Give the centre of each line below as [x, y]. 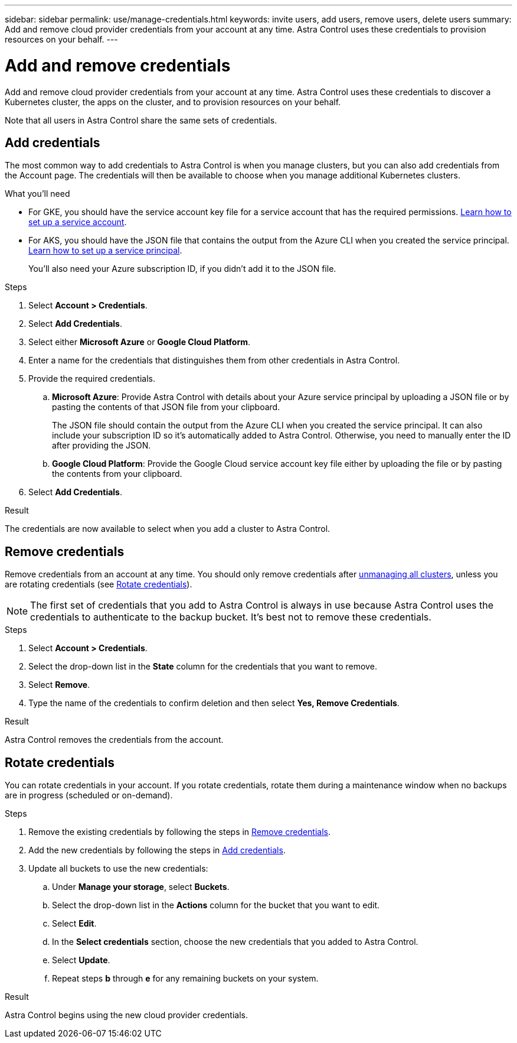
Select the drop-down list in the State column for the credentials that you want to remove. [203, 667]
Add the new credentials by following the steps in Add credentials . [157, 850]
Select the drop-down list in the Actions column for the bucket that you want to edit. [216, 905]
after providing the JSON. [102, 446]
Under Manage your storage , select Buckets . [141, 887]
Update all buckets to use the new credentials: [118, 869]
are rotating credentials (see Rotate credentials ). [99, 584]
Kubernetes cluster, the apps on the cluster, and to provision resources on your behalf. [173, 102]
